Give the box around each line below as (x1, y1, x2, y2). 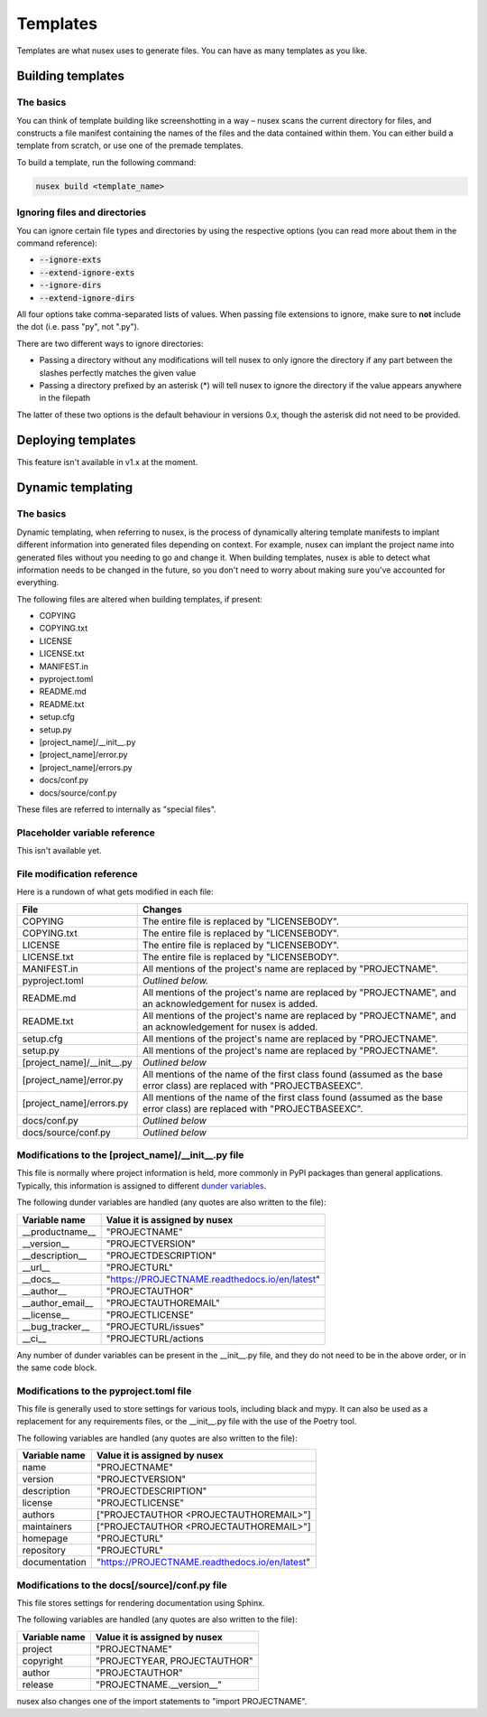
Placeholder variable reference (16, 826, 155, 839)
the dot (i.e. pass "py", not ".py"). (16, 322, 140, 332)
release (22, 1678, 54, 1691)
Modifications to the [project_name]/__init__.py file (16, 1148, 244, 1161)
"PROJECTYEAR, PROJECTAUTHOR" (95, 1654, 254, 1666)
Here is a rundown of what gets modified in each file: (16, 886, 214, 898)
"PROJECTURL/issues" (106, 1320, 205, 1332)
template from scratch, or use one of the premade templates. (16, 140, 243, 151)
